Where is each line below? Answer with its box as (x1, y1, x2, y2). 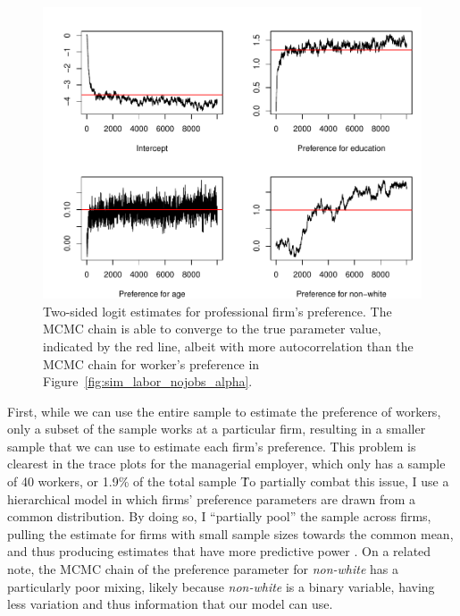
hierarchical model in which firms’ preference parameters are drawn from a (7, 489, 416, 508)
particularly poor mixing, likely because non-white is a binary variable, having (7, 577, 435, 595)
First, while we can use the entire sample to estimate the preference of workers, (7, 401, 441, 420)
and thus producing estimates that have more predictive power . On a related (7, 542, 431, 561)
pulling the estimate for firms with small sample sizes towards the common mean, (7, 524, 454, 543)
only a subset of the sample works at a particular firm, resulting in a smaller (7, 419, 426, 438)
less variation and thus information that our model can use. (7, 595, 333, 613)
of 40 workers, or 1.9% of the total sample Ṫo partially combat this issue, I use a (7, 472, 449, 491)
